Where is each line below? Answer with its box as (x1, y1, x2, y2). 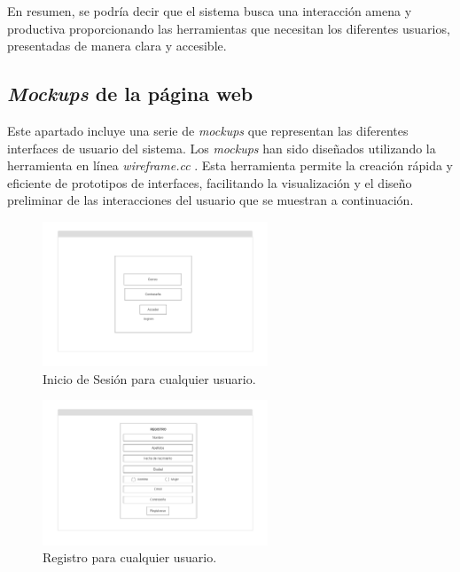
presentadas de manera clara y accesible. (7, 36, 227, 55)
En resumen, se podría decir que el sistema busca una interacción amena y (7, 2, 412, 20)
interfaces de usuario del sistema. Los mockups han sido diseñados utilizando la (7, 138, 436, 157)
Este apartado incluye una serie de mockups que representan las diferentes (7, 121, 409, 139)
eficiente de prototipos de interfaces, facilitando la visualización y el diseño (7, 173, 412, 192)
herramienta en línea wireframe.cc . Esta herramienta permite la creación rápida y (7, 156, 454, 175)
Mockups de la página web (7, 80, 253, 107)
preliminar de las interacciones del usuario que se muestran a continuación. (7, 191, 414, 209)
